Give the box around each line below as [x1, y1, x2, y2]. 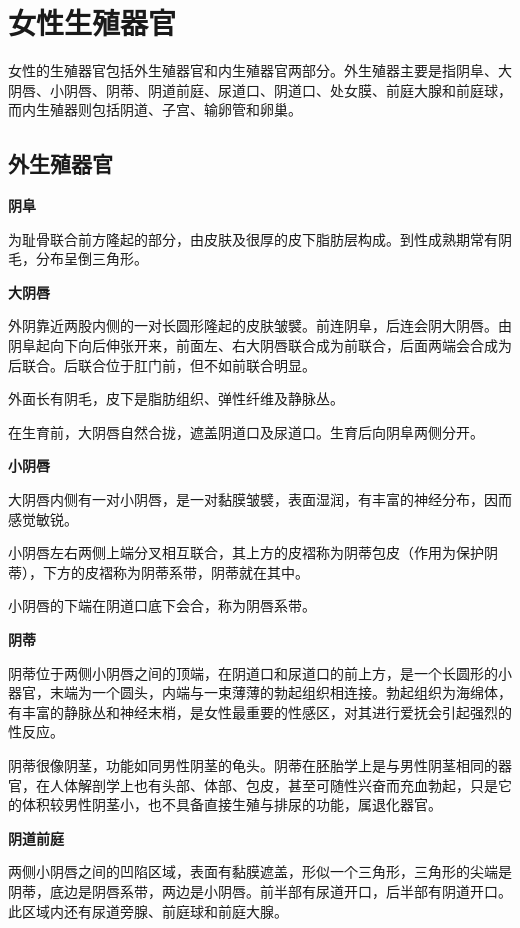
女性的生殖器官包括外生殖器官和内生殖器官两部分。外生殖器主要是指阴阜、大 [8, 60, 512, 81]
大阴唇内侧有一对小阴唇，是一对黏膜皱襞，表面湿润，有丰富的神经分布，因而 [8, 489, 512, 510]
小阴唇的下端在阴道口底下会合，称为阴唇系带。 [8, 595, 316, 616]
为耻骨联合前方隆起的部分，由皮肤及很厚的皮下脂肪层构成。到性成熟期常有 [8, 228, 498, 249]
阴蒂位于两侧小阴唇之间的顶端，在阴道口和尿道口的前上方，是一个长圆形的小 [8, 662, 512, 683]
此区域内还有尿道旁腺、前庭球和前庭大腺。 [8, 900, 288, 921]
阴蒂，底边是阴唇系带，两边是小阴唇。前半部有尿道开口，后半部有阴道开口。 [8, 880, 512, 901]
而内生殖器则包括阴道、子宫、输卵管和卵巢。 [8, 99, 302, 120]
